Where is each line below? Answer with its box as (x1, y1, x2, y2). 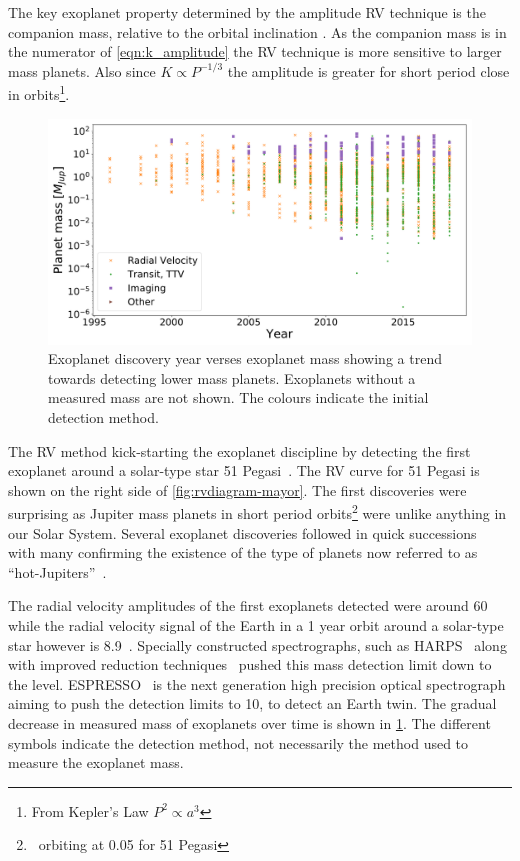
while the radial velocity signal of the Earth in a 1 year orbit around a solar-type (8, 615, 504, 636)
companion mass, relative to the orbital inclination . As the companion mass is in (8, 21, 507, 42)
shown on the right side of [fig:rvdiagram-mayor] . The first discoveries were (8, 479, 467, 500)
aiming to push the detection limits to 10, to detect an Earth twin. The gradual (8, 693, 497, 714)
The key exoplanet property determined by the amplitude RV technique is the (8, 2, 486, 22)
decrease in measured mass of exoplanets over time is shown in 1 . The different (8, 713, 491, 734)
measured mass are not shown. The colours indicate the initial (48, 387, 429, 408)
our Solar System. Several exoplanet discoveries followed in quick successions (8, 522, 477, 543)
